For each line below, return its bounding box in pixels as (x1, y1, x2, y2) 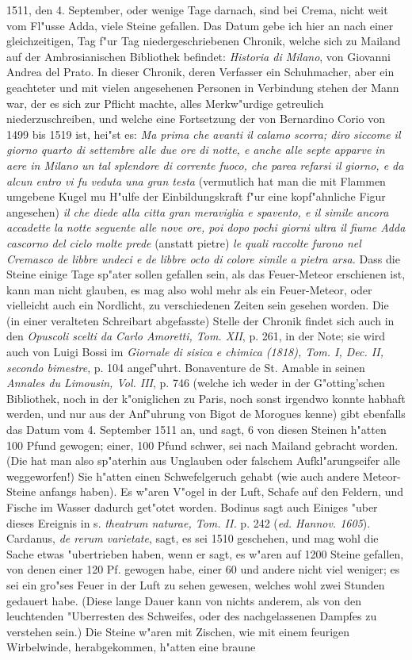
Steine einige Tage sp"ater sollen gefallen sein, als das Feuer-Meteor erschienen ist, (6, 266, 406, 282)
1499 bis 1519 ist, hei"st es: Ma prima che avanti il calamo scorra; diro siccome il (6, 125, 401, 142)
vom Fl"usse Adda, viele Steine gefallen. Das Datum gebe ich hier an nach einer (6, 17, 394, 33)
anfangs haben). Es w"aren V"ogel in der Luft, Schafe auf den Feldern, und (39, 483, 404, 500)
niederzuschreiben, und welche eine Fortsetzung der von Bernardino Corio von (6, 110, 385, 127)
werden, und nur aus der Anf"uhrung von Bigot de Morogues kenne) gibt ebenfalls (6, 405, 406, 422)
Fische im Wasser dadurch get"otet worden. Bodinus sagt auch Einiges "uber (6, 499, 378, 515)
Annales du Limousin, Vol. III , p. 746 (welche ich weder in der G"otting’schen (6, 374, 385, 391)
